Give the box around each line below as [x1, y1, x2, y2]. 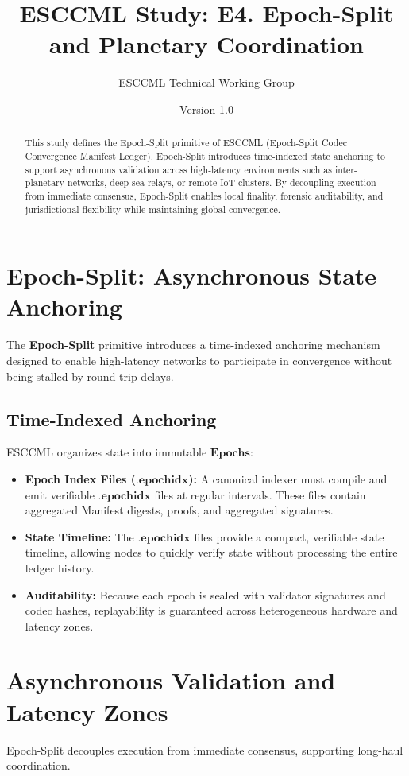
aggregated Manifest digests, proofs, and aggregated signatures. [25, 502, 334, 518]
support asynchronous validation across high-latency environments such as [25, 162, 332, 176]
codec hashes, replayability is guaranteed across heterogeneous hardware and [25, 602, 398, 619]
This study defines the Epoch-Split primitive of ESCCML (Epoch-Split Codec [25, 136, 348, 149]
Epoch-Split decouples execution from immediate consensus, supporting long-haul [6, 741, 403, 758]
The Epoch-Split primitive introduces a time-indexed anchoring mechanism [6, 336, 380, 353]
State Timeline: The [25, 528, 134, 545]
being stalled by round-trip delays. [6, 367, 174, 384]
